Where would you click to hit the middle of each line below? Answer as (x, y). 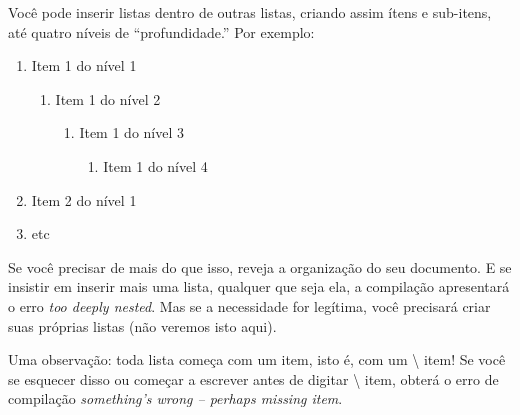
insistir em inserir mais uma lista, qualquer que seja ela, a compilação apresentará (259, 286)
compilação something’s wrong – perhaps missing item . (175, 398)
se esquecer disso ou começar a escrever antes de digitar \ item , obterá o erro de (253, 378)
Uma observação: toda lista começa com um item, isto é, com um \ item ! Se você (257, 359)
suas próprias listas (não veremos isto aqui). (142, 325)
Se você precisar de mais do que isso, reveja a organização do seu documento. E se (260, 266)
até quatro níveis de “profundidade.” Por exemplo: (161, 31)
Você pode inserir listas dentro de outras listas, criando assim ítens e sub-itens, (250, 12)
